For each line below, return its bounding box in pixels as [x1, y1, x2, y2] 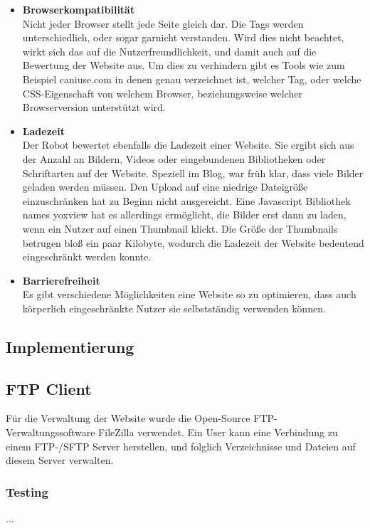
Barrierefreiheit [22, 273, 100, 287]
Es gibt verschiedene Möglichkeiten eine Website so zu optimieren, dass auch [22, 287, 356, 302]
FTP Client [6, 377, 92, 399]
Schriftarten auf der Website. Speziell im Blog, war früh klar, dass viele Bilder [22, 165, 364, 180]
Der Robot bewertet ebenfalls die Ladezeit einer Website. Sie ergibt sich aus [22, 137, 354, 152]
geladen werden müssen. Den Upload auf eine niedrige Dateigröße [22, 179, 308, 194]
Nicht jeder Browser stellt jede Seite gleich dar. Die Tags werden [22, 16, 304, 31]
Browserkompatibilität [22, 2, 135, 16]
